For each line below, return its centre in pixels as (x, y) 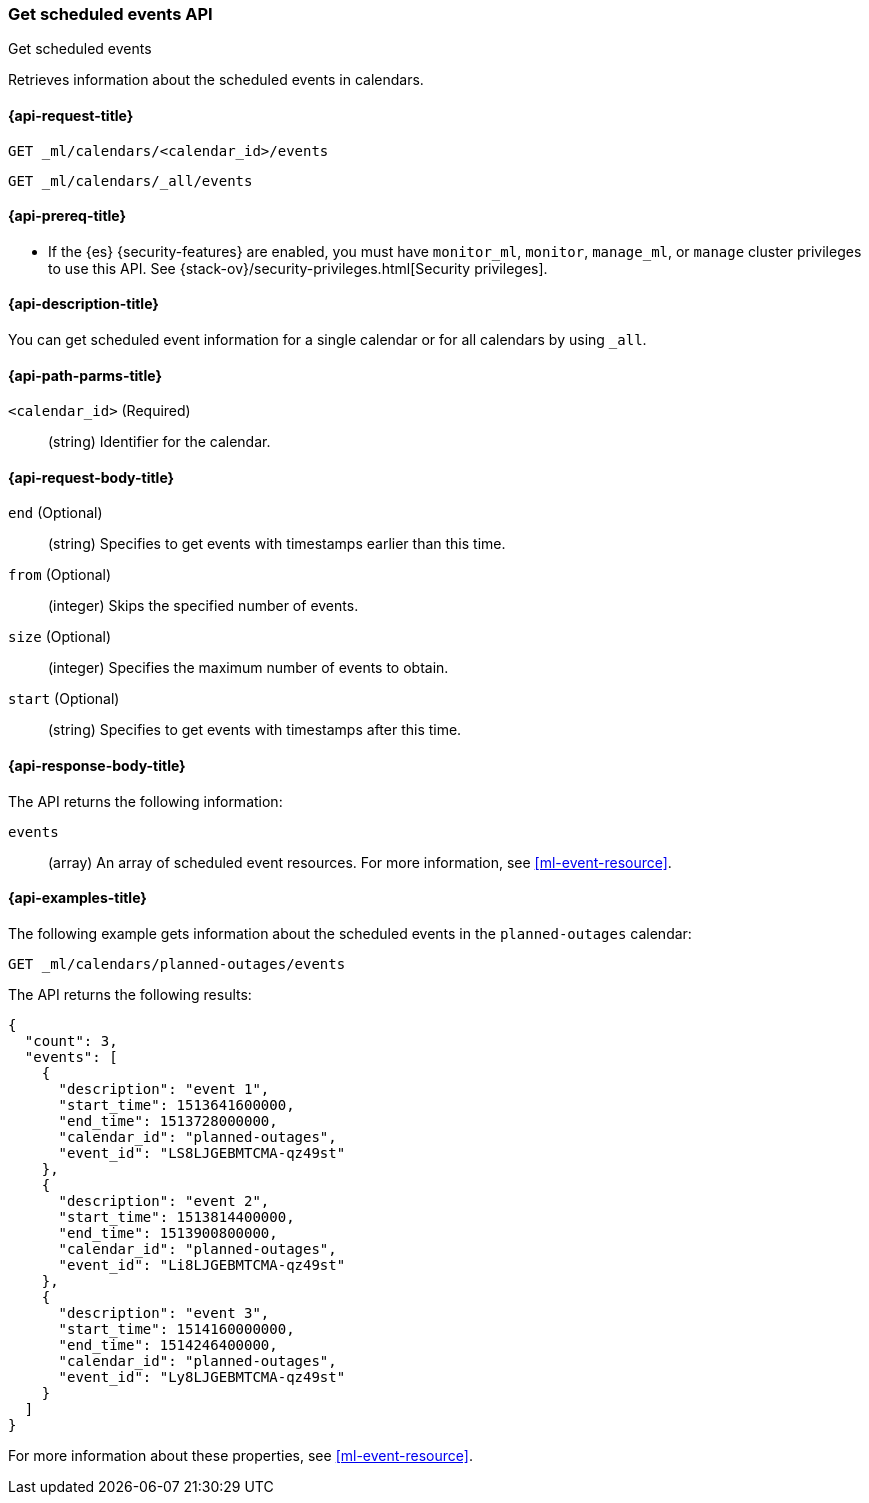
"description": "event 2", (164, 1200)
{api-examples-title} (77, 898)
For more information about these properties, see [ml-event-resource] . (240, 1455)
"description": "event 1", (164, 1088)
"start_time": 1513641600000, (176, 1104)
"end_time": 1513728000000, (168, 1120)
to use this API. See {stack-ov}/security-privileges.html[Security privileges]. (298, 268)
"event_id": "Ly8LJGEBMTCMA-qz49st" (202, 1376)
